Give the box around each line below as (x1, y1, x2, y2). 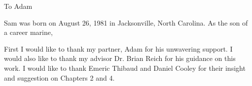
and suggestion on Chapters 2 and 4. (4, 72, 115, 83)
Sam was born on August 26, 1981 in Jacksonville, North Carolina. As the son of (4, 17, 248, 28)
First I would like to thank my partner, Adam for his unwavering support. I (4, 43, 233, 54)
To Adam (4, 1, 33, 11)
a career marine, (4, 27, 53, 37)
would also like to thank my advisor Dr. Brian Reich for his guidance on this (4, 53, 236, 63)
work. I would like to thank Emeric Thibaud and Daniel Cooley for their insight (4, 62, 246, 73)
